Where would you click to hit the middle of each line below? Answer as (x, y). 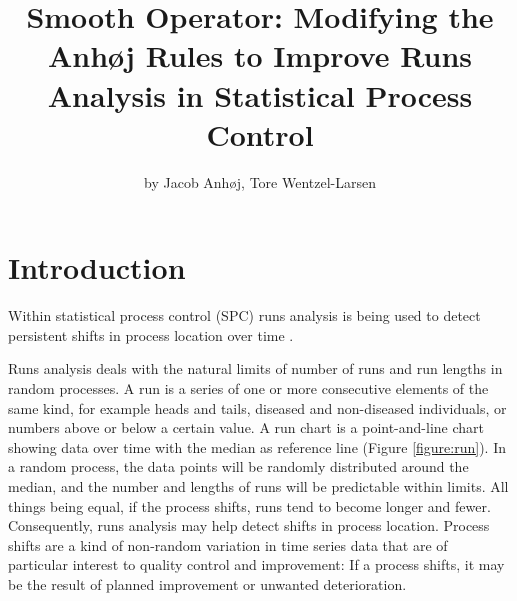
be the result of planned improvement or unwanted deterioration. (207, 583)
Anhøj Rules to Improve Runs (260, 55)
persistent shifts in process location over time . (151, 334)
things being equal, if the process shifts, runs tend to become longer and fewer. (249, 505)
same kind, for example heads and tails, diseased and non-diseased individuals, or (257, 407)
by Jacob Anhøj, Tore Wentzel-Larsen (260, 181)
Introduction (97, 267)
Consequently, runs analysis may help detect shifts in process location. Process (249, 525)
